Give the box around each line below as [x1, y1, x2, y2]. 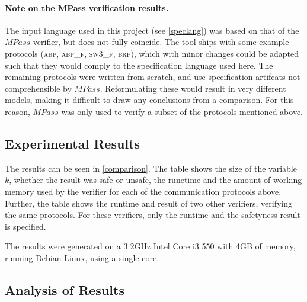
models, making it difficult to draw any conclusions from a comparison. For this [5, 94, 294, 106]
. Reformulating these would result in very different [100, 82, 286, 94]
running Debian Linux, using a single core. [5, 251, 159, 264]
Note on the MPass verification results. [5, 1, 169, 14]
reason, [5, 105, 30, 117]
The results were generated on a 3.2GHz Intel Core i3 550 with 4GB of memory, [5, 240, 296, 252]
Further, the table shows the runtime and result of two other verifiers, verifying [5, 197, 293, 209]
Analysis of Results [5, 280, 124, 298]
